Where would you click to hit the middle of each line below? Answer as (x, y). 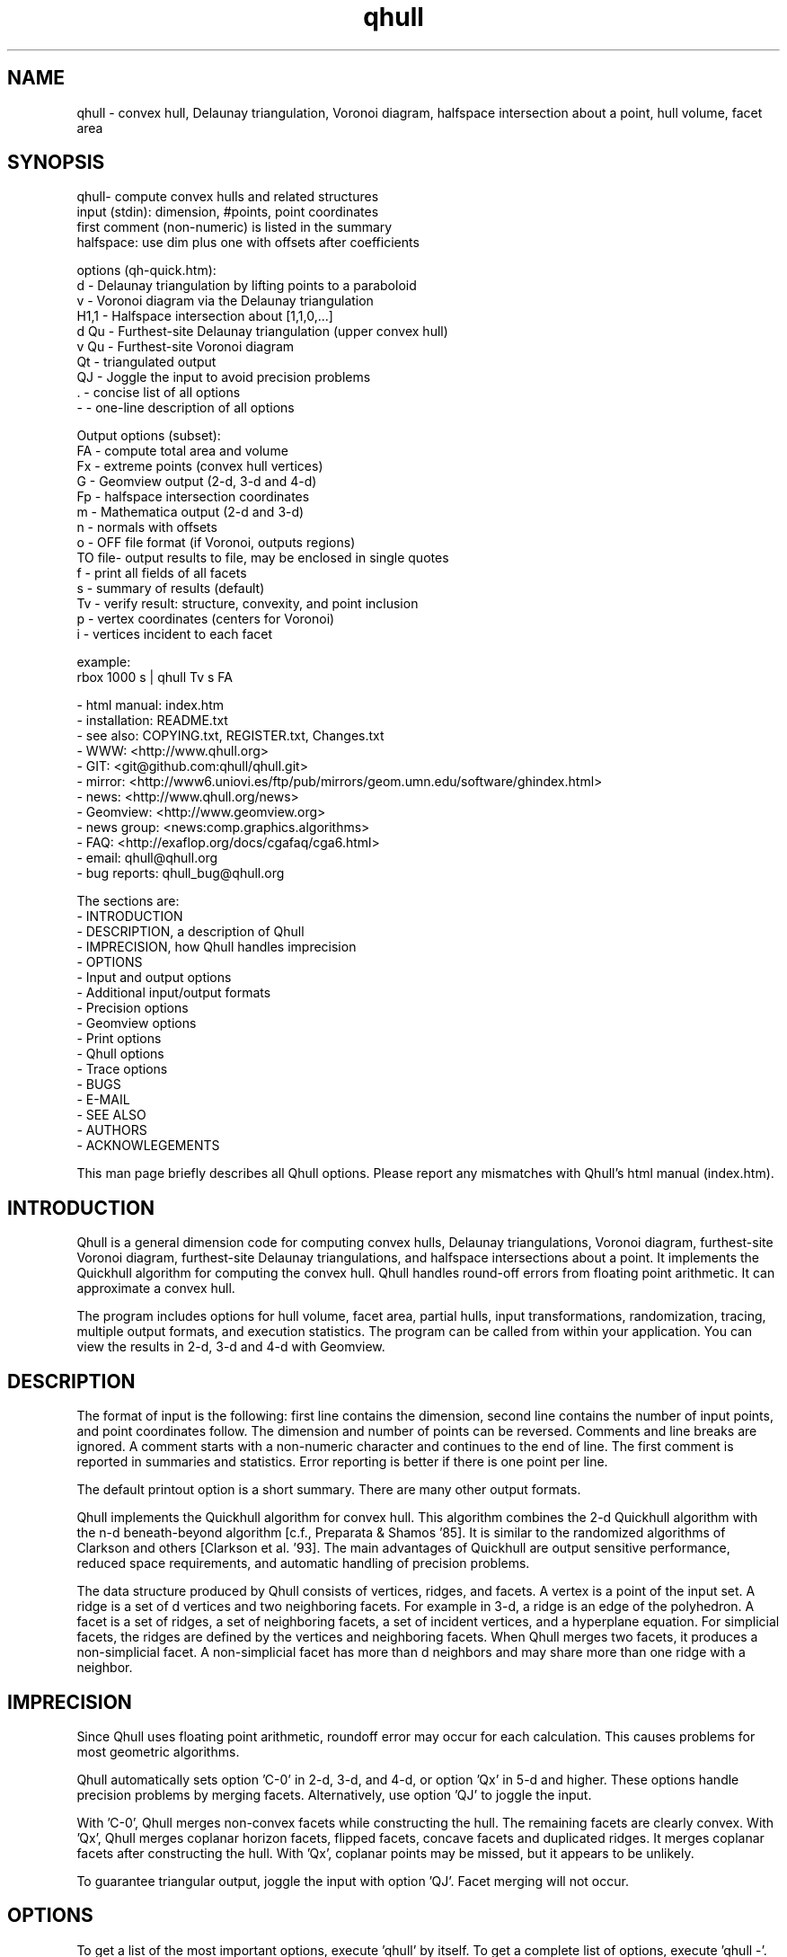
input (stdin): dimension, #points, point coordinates (228, 212)
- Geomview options (137, 1023)
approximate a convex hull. (156, 1288)
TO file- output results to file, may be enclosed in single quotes (263, 558)
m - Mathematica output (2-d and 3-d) (190, 512)
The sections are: (128, 901)
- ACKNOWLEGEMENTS (148, 1146)
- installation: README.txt (152, 721)
